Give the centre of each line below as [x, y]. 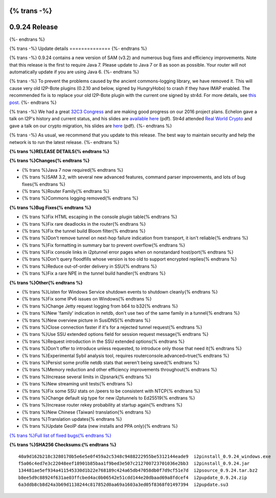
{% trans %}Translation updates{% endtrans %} [72, 419]
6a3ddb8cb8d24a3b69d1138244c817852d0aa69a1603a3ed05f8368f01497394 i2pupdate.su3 [123, 485]
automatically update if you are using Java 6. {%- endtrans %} [74, 72]
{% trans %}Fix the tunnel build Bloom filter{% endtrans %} [84, 231]
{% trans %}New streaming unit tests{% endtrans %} [77, 384]
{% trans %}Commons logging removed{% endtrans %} [80, 198]
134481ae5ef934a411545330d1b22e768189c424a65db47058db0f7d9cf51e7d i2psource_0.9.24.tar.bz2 [138, 470]
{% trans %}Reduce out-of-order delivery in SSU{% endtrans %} [90, 266]
